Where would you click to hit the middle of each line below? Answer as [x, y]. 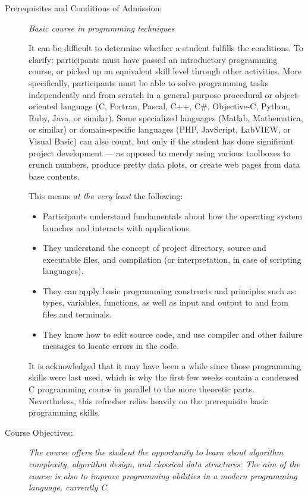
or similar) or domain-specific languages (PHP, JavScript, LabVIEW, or [160, 129]
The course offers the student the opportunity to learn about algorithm [156, 452]
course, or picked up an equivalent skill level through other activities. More [165, 71]
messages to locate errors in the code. [111, 346]
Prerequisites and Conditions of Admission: [84, 8]
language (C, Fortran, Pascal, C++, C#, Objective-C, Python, [175, 106]
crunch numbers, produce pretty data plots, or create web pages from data [164, 164]
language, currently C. [69, 487]
